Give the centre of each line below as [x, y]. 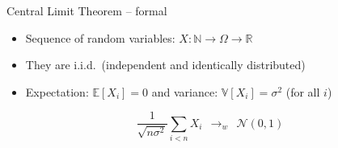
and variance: [185, 91]
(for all [303, 91]
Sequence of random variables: [100, 37]
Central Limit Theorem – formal [87, 10]
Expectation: [57, 91]
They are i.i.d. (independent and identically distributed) [165, 65]
